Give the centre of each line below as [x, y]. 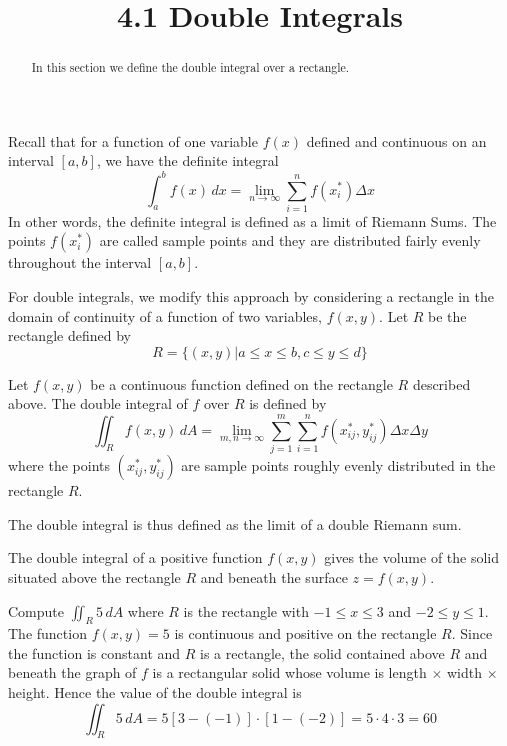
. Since [472, 633]
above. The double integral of [98, 403]
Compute [36, 610]
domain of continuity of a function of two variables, [165, 315]
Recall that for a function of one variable [133, 140]
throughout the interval [80, 262]
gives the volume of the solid [412, 557]
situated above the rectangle [94, 576]
